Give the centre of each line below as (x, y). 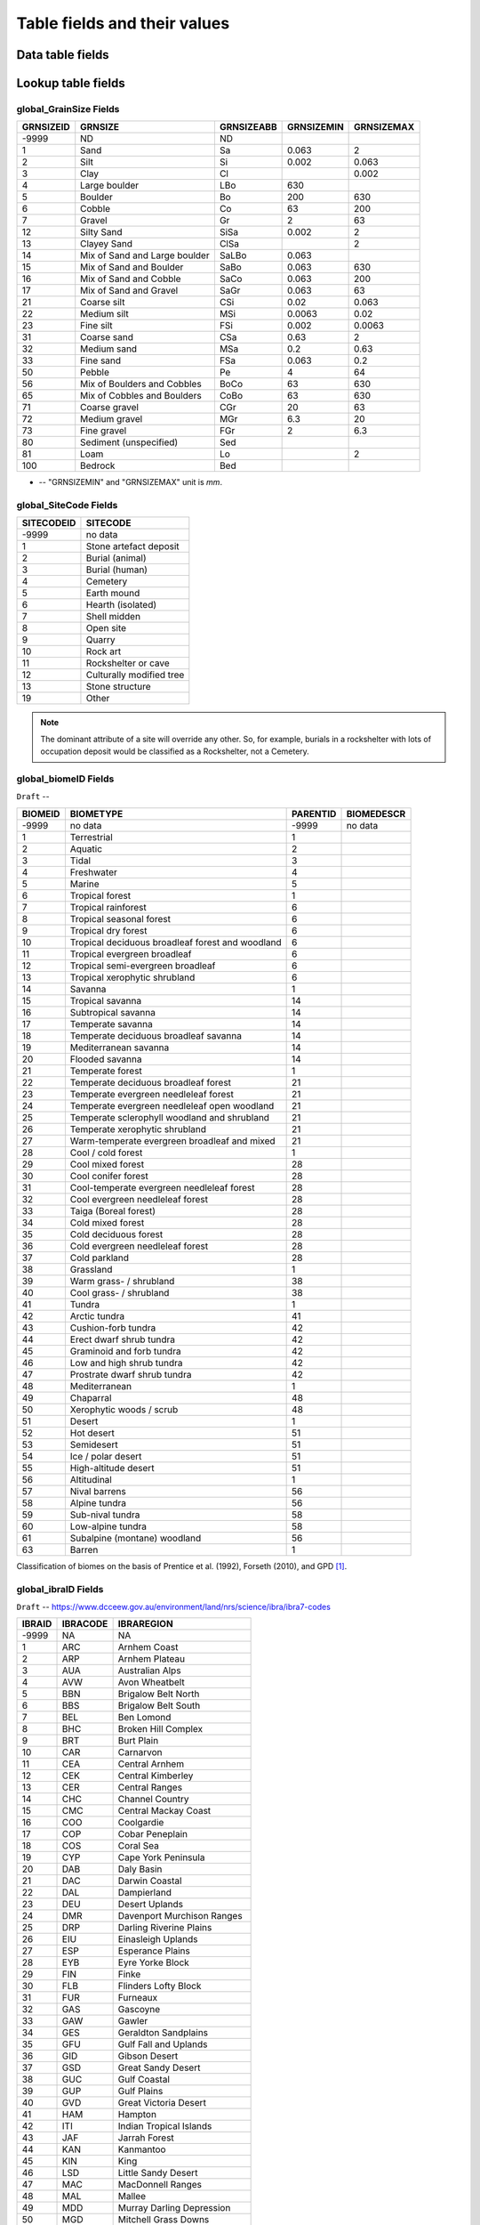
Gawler (133, 2021)
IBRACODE (85, 1624)
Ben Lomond (144, 1718)
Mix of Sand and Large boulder (145, 255)
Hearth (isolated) (121, 605)
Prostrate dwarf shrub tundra (131, 1374)
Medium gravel (112, 419)
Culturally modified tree (135, 675)
